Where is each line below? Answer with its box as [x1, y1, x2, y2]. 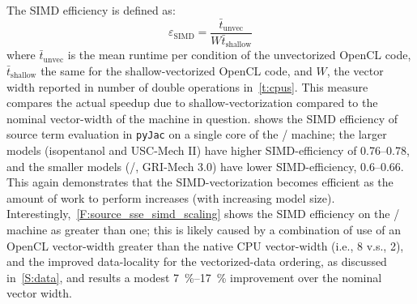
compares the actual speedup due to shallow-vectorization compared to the [6, 94, 378, 111]
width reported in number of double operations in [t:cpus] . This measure [6, 78, 368, 95]
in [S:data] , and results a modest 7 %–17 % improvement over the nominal [6, 268, 382, 285]
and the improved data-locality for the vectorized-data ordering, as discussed [6, 253, 387, 270]
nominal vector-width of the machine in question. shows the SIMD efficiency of [6, 109, 398, 126]
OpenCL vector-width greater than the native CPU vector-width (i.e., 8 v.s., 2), [6, 237, 404, 254]
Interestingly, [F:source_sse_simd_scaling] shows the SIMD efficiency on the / [6, 205, 400, 222]
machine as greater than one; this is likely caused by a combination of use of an [6, 221, 401, 238]
